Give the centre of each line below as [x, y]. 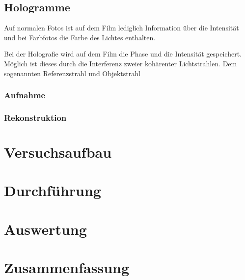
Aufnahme [25, 95]
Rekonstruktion [35, 117]
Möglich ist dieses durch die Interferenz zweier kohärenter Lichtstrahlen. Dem [121, 63]
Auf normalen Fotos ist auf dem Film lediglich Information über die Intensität [122, 28]
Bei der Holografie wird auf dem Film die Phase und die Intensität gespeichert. [123, 54]
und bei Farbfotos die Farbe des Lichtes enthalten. [80, 37]
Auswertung [45, 229]
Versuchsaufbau [58, 152]
